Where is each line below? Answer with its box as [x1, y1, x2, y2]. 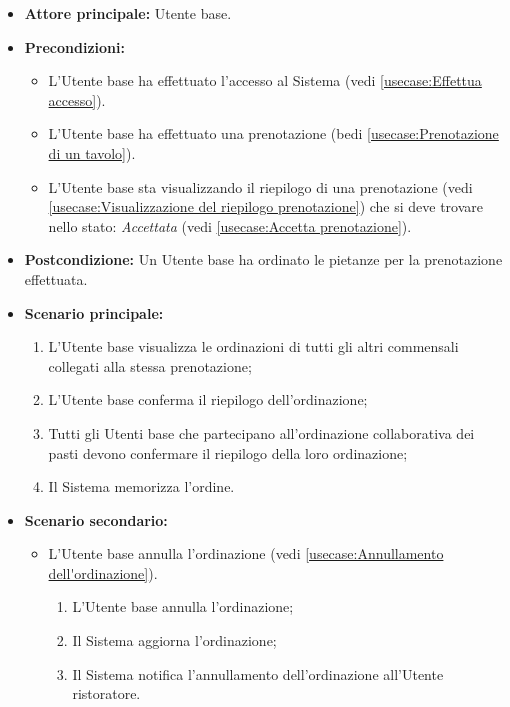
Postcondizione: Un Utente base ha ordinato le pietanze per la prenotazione [24, 249, 503, 270]
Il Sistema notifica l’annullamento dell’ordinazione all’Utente [72, 663, 444, 684]
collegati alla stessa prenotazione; [48, 355, 252, 376]
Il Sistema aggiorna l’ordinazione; [72, 630, 277, 651]
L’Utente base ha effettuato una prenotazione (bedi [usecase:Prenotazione [48, 123, 499, 144]
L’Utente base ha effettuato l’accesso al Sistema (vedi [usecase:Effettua [48, 70, 482, 91]
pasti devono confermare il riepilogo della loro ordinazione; [48, 442, 408, 463]
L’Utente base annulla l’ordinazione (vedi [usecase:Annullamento [48, 543, 444, 564]
